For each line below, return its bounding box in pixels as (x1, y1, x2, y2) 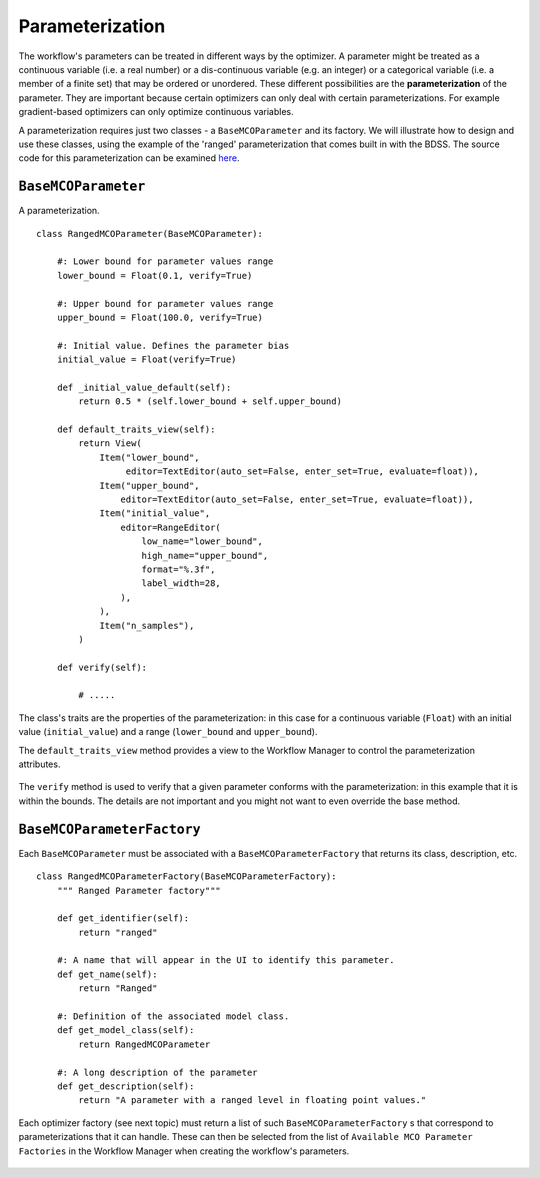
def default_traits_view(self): (56, 424, 216, 435)
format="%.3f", (141, 563, 216, 575)
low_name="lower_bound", (141, 536, 264, 547)
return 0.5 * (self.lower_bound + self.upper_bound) (78, 396, 342, 407)
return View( (78, 438, 142, 449)
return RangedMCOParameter (78, 1038, 211, 1050)
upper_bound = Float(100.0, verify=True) (56, 311, 264, 323)
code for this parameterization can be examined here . (18, 152, 240, 164)
